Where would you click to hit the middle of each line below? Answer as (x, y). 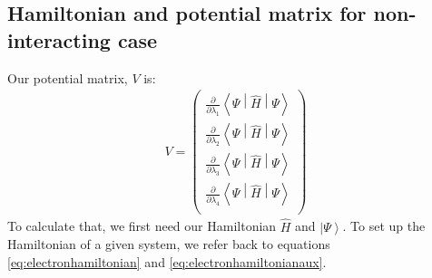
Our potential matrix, (68, 77)
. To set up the (384, 226)
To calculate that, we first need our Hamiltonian (142, 226)
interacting (59, 39)
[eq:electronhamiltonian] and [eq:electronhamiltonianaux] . (167, 261)
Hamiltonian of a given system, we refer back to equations (169, 244)
